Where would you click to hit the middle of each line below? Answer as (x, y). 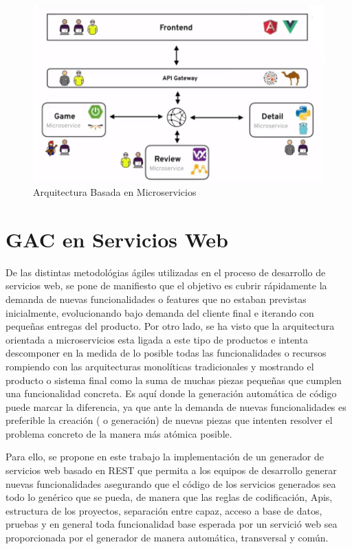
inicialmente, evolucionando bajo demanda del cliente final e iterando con (160, 312)
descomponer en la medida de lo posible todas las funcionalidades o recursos (166, 353)
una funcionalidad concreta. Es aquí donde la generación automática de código (171, 393)
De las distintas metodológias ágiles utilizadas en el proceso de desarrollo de (166, 272)
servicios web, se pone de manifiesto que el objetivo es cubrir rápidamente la (166, 285)
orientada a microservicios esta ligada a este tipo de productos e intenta (157, 339)
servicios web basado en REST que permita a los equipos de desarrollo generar (171, 470)
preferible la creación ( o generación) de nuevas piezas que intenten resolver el (169, 420)
